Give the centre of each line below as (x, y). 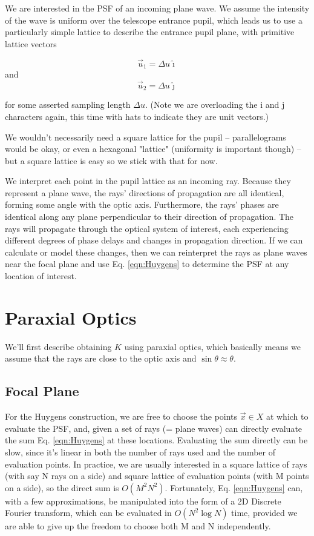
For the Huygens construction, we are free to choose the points (121, 416)
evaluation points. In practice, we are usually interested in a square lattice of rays (156, 464)
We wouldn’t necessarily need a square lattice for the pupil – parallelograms (146, 137)
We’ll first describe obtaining (58, 346)
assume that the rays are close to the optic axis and (101, 358)
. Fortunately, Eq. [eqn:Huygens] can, (234, 487)
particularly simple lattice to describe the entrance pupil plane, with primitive (150, 32)
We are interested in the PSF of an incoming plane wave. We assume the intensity (157, 8)
